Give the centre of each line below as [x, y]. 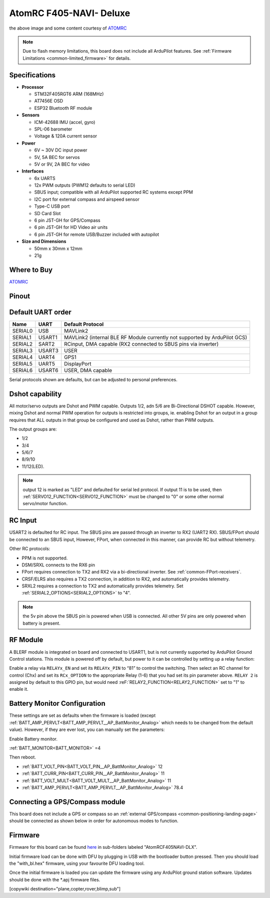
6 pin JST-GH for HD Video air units [71, 227]
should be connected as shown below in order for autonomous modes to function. [94, 821]
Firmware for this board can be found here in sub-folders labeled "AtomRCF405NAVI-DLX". [103, 847]
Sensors [31, 115]
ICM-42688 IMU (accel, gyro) [65, 122]
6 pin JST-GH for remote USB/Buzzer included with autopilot [97, 234]
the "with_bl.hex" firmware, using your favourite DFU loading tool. [77, 863]
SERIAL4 [22, 357]
